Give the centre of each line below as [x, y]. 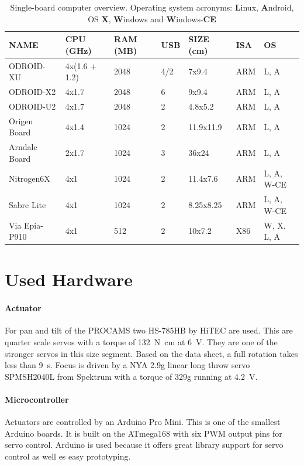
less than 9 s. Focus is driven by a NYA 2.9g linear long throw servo [127, 365]
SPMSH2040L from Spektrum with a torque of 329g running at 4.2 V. [131, 376]
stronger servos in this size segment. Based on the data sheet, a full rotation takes [151, 353]
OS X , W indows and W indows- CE [152, 18]
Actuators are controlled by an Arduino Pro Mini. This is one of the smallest [143, 422]
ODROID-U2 [32, 106]
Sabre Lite [27, 204]
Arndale [23, 147]
